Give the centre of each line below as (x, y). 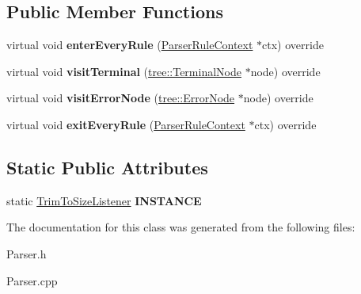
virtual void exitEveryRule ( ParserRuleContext (126, 124)
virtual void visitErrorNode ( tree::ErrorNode (121, 98)
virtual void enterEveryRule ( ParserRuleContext (130, 45)
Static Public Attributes (107, 167)
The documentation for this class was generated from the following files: (181, 227)
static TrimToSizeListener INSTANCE (104, 200)
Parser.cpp (32, 280)
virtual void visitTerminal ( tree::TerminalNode (124, 71)
